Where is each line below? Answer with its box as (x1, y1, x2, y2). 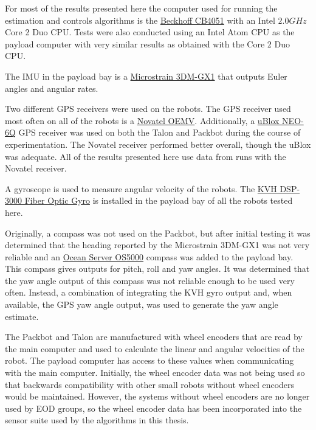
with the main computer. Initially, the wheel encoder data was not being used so (5, 366, 305, 379)
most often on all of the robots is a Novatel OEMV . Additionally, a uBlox (5, 114, 280, 127)
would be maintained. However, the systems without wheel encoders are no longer (5, 390, 310, 403)
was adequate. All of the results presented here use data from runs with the (5, 150, 286, 162)
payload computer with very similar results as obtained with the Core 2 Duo (5, 37, 290, 50)
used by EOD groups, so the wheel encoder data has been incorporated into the (5, 401, 302, 414)
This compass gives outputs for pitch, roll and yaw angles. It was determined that (5, 262, 310, 275)
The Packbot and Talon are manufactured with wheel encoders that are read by (5, 330, 303, 343)
